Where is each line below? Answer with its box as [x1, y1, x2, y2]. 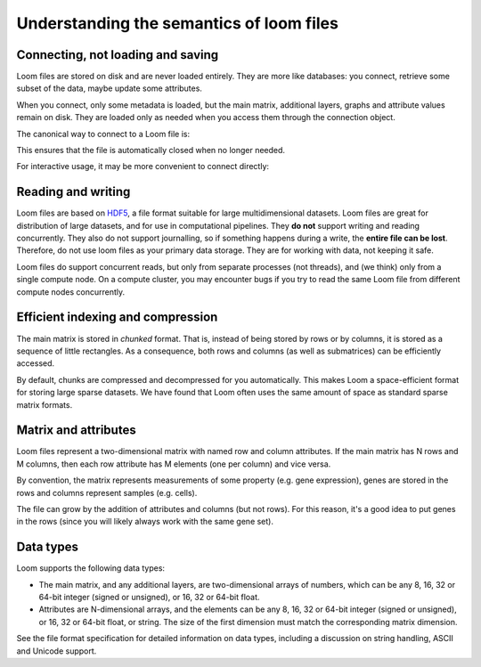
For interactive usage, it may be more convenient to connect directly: [16, 161, 270, 172]
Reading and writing [16, 184, 131, 199]
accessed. [16, 358, 55, 369]
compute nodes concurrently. [16, 286, 126, 297]
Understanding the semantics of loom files [16, 13, 338, 33]
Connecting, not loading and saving [16, 47, 219, 62]
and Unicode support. [16, 646, 97, 656]
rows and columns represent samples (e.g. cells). [16, 487, 198, 498]
